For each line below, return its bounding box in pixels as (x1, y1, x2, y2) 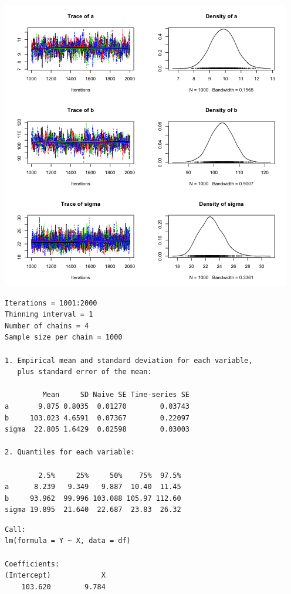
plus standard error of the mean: (17, 368, 152, 376)
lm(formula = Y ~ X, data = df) (5, 537, 131, 545)
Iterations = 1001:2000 (5, 298, 97, 307)
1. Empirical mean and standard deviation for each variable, (5, 356, 253, 365)
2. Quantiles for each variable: (5, 448, 135, 457)
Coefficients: (5, 559, 60, 568)
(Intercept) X (5, 571, 106, 580)
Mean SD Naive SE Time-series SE (42, 391, 190, 399)
